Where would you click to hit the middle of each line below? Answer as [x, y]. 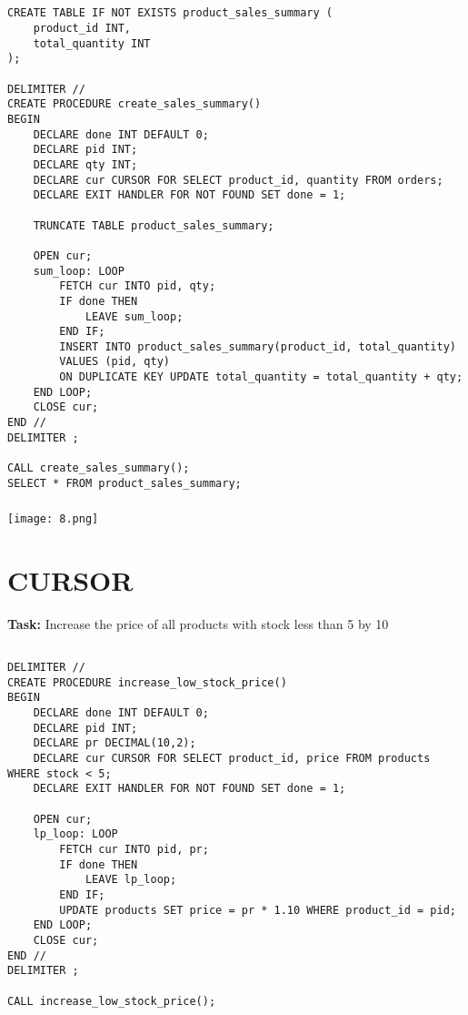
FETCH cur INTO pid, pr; [134, 849]
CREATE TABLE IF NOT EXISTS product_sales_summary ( [170, 13]
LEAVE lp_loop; [131, 880]
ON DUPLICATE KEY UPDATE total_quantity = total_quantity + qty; [261, 377]
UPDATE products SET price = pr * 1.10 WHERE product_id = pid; [258, 910]
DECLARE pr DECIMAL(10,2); [115, 743]
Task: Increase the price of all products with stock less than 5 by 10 [198, 624]
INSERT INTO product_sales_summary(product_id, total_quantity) [258, 346]
